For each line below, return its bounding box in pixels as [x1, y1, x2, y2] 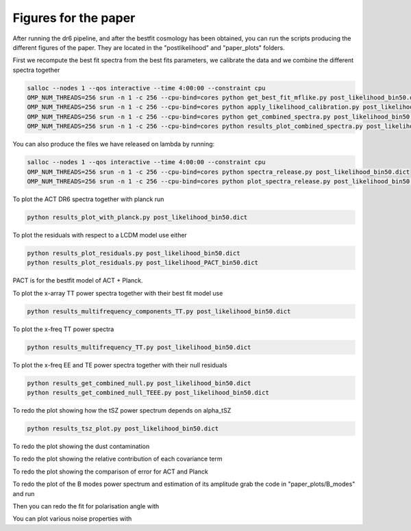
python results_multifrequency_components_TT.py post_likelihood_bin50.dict [27, 307, 291, 315]
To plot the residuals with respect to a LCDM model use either [12, 231, 188, 239]
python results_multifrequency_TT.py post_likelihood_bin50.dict [27, 343, 251, 351]
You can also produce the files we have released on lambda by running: [12, 140, 215, 148]
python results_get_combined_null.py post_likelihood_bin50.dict [27, 379, 251, 387]
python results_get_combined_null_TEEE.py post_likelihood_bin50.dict [27, 389, 270, 397]
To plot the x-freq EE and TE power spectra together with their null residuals [12, 361, 227, 369]
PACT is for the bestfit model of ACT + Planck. [12, 276, 143, 285]
